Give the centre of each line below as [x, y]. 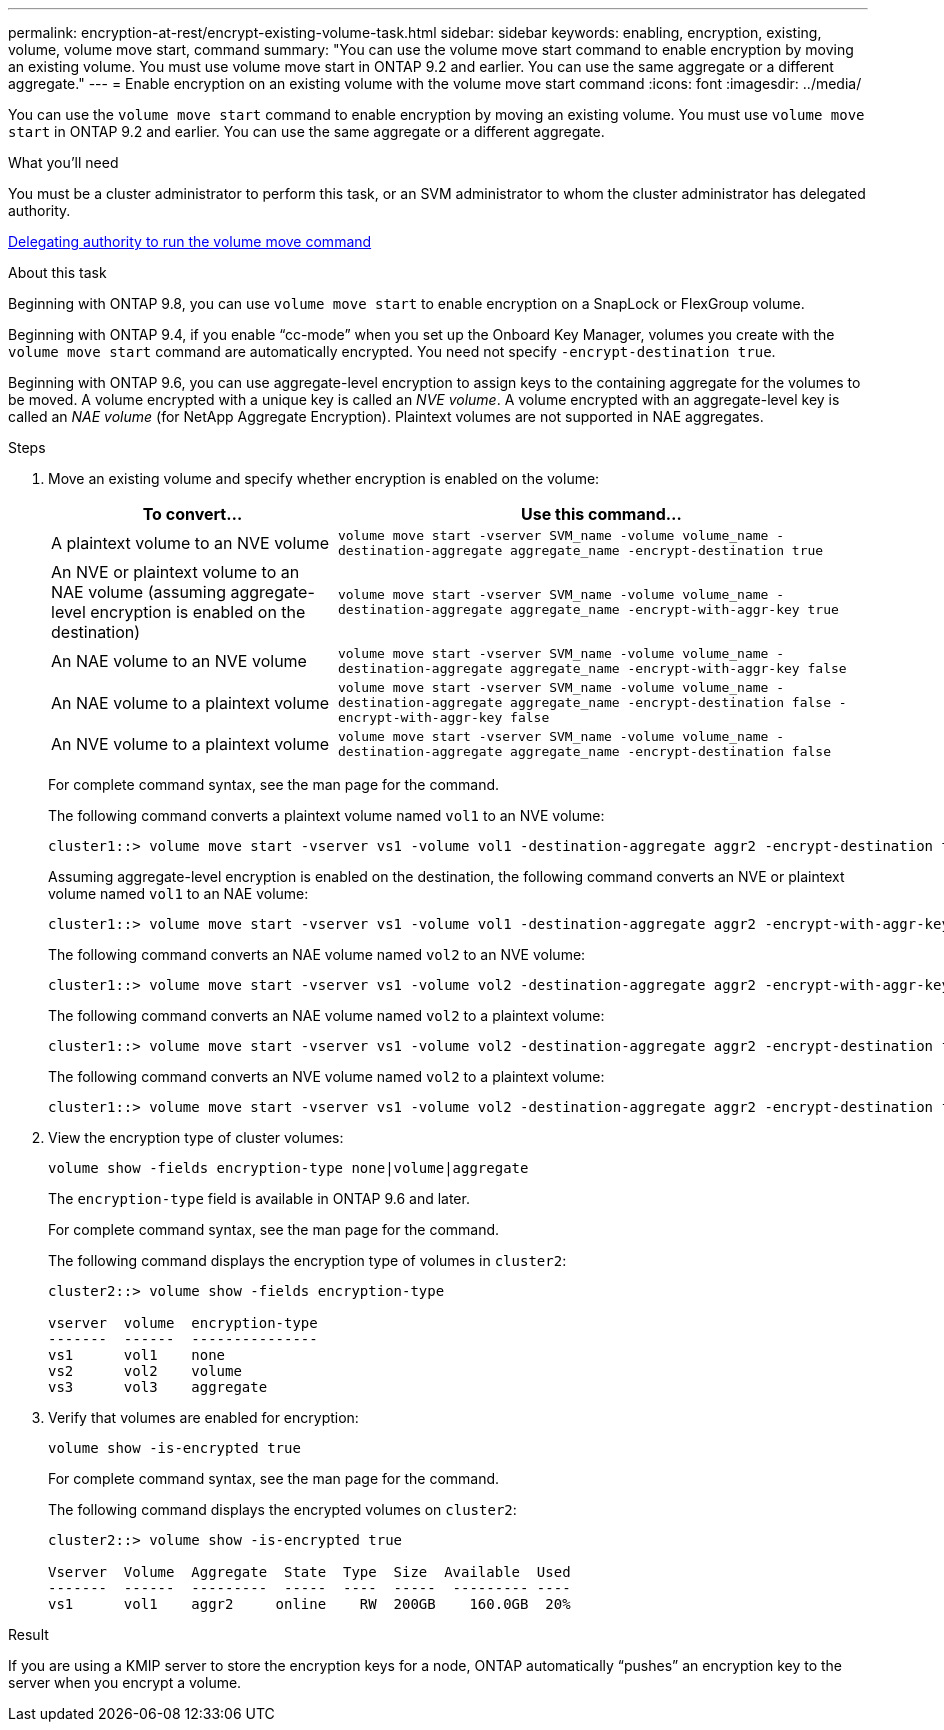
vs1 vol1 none [137, 1355]
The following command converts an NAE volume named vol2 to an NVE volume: [317, 954]
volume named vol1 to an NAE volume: [178, 893]
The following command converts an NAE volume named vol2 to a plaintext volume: [326, 1015]
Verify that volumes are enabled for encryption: [203, 1417]
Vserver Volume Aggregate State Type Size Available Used [309, 1572]
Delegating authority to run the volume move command [190, 241]
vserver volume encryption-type [183, 1323]
